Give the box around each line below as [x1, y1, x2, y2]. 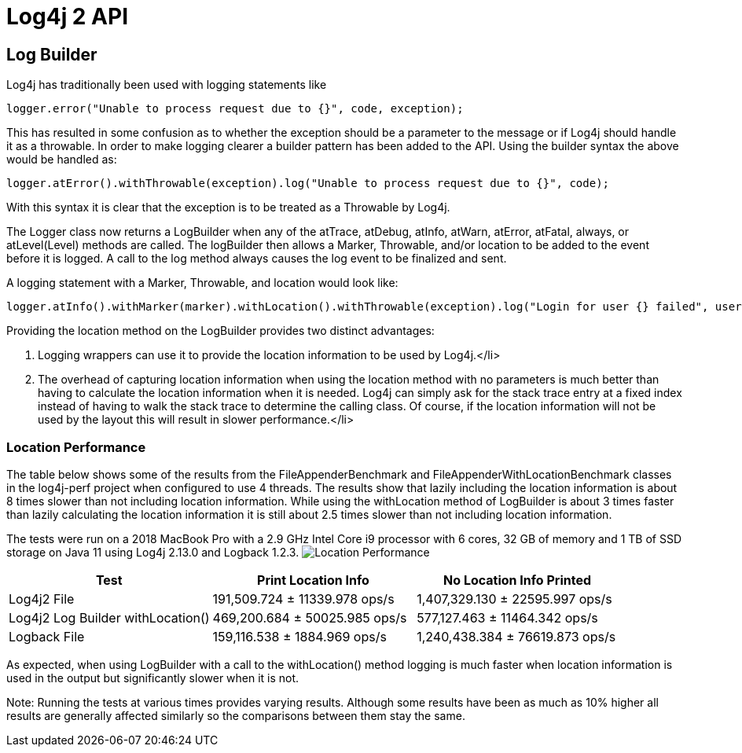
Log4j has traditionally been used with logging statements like [6, 78, 327, 92]
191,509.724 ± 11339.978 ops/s [212, 590, 395, 607]
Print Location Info [257, 571, 369, 588]
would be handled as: [6, 152, 117, 167]
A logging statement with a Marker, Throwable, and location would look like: [6, 276, 399, 290]
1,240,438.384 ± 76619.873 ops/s [417, 628, 616, 645]
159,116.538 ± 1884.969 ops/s [212, 628, 387, 645]
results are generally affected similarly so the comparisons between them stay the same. [6, 708, 465, 722]
